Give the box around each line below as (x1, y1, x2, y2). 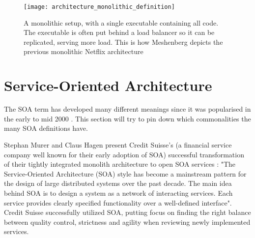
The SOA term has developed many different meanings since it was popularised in (4, 104, 251, 114)
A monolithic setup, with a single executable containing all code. (24, 17, 219, 28)
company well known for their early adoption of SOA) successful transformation (4, 149, 244, 159)
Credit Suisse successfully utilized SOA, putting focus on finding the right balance (4, 207, 251, 217)
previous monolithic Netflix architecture (24, 46, 143, 57)
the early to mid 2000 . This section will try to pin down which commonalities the (4, 113, 251, 123)
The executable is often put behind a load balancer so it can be (24, 27, 215, 37)
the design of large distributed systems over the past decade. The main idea (4, 178, 232, 188)
